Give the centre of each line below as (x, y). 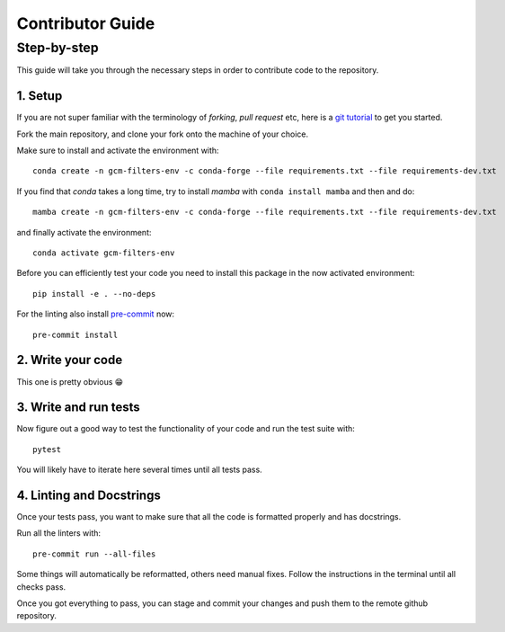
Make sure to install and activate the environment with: (118, 151)
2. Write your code (70, 360)
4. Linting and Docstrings (89, 495)
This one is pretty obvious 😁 (70, 381)
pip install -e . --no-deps (94, 294)
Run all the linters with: (59, 533)
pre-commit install (75, 334)
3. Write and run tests (79, 408)
